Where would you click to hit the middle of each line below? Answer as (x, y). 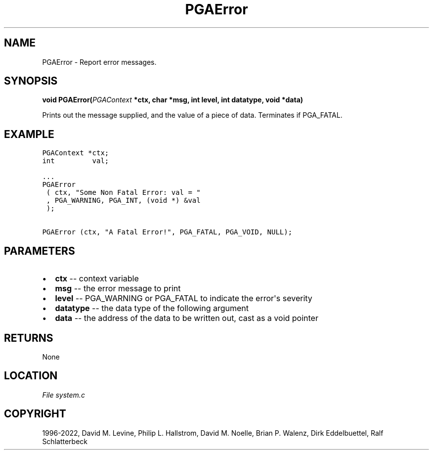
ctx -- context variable (97, 279)
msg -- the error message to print (118, 289)
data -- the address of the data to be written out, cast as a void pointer (187, 318)
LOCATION (31, 376)
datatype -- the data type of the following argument (152, 308)
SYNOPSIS (31, 81)
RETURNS (29, 338)
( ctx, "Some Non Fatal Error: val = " (123, 193)
